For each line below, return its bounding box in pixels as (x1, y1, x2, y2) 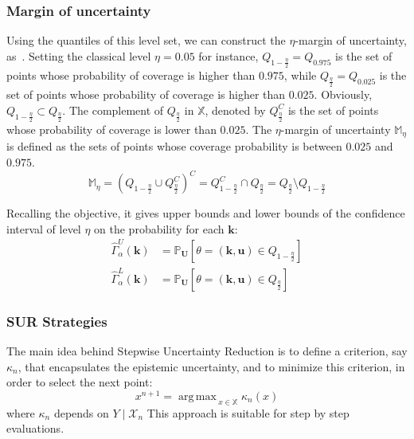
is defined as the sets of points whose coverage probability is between (6, 138, 342, 155)
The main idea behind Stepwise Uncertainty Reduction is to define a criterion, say (6, 342, 408, 359)
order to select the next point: (6, 374, 153, 390)
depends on (53, 404, 109, 421)
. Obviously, (314, 86, 373, 103)
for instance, (198, 47, 259, 64)
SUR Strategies (6, 311, 107, 331)
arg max (178, 390, 217, 402)
